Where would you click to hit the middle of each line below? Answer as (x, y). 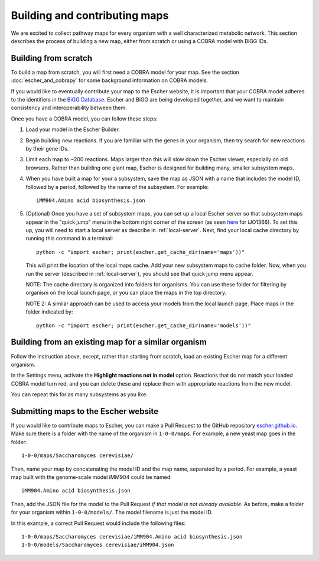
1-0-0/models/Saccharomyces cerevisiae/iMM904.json (98, 545)
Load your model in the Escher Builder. (73, 129)
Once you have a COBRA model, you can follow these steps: (84, 119)
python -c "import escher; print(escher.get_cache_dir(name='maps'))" (141, 252)
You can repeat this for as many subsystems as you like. (79, 394)
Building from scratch (52, 58)
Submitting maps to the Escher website (85, 411)
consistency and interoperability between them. (69, 108)
